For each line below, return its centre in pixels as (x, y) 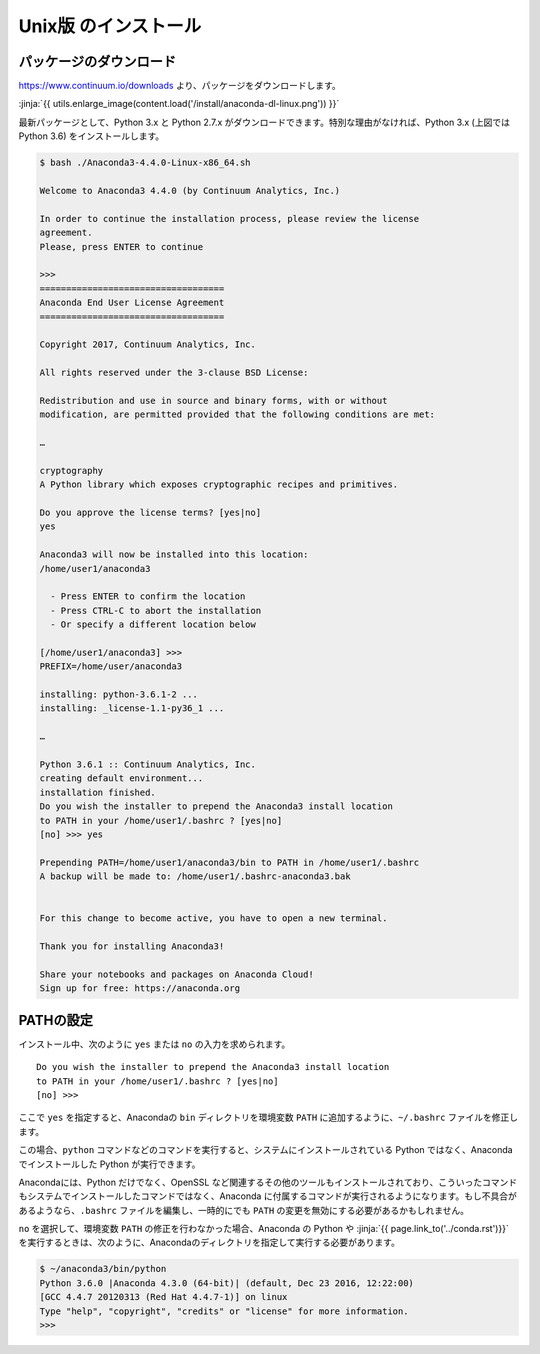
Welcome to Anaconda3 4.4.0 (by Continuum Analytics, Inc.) (190, 190)
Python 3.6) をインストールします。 (91, 136)
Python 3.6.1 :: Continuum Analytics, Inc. (148, 764)
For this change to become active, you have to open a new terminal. (213, 918)
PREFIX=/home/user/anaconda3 (111, 666)
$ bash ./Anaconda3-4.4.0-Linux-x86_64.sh (145, 163)
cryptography (71, 470)
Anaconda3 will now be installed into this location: (174, 554)
